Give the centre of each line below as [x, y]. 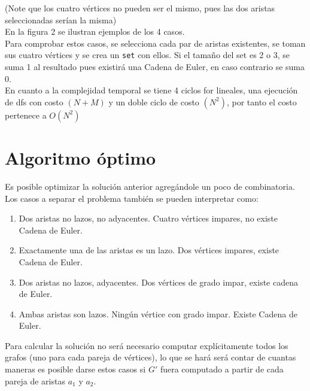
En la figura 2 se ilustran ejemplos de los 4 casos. [95, 31]
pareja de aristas [35, 381]
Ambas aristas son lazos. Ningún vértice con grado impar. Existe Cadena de [158, 313]
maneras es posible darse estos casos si [75, 369]
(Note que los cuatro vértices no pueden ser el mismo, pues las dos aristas [140, 8]
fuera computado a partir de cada [222, 369]
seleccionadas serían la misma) [61, 19]
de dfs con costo [34, 101]
